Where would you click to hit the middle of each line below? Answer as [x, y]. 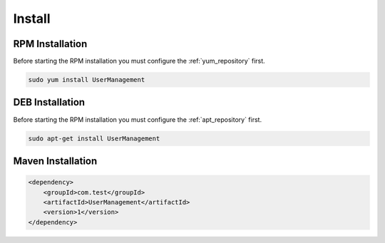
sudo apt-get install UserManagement [94, 138]
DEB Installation [49, 102]
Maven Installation [55, 161]
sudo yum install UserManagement [87, 80]
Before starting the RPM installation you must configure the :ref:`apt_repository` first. [138, 119]
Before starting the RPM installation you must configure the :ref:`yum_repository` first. [139, 61]
